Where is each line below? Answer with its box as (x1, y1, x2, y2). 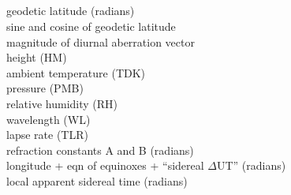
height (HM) (6, 49, 67, 66)
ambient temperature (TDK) (6, 64, 146, 81)
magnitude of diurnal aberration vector (6, 33, 195, 50)
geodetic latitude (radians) (6, 2, 135, 19)
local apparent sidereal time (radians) (6, 172, 188, 189)
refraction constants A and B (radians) (6, 141, 194, 158)
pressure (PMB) (6, 80, 84, 96)
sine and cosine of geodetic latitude (6, 17, 176, 34)
